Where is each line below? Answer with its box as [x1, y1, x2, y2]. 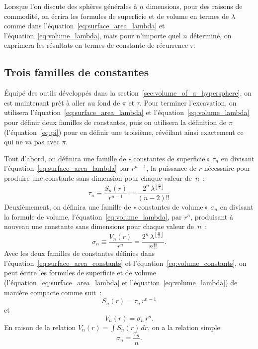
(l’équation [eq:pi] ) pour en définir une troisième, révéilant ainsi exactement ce [4, 126, 244, 137]
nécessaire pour [204, 163, 251, 173]
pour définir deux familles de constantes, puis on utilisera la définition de [4, 116, 226, 127]
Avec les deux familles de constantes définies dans [4, 248, 155, 258]
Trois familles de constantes [4, 64, 149, 80]
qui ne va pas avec [4, 136, 60, 147]
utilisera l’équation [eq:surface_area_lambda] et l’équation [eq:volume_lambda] [4, 107, 250, 117]
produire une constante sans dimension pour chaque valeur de [4, 172, 192, 183]
